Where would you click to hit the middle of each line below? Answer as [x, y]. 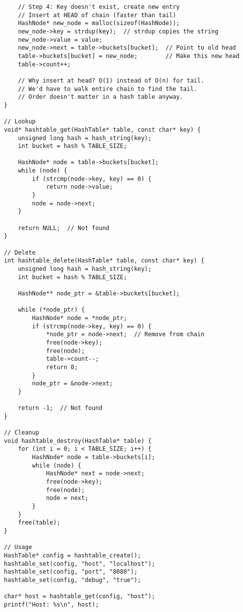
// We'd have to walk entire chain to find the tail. [108, 89]
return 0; [62, 367]
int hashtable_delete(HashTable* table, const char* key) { [104, 261]
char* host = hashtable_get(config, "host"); [80, 597]
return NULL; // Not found [64, 228]
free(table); [39, 523]
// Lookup [20, 122]
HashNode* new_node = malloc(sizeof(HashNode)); [99, 23]
